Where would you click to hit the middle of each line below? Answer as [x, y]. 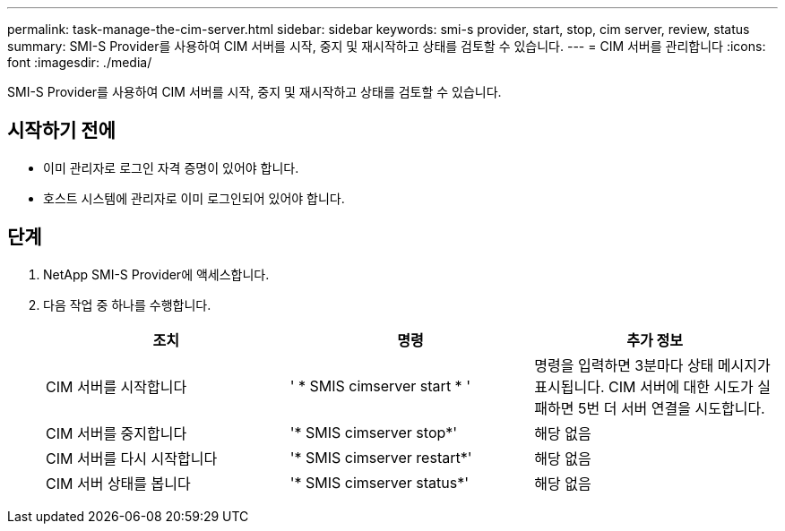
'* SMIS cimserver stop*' [374, 432]
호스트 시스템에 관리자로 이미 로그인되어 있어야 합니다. [194, 198]
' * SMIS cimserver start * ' [380, 385]
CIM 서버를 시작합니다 [116, 386]
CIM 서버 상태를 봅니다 [118, 483]
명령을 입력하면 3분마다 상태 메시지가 [652, 365]
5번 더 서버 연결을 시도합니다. [671, 408]
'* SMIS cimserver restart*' [381, 457]
